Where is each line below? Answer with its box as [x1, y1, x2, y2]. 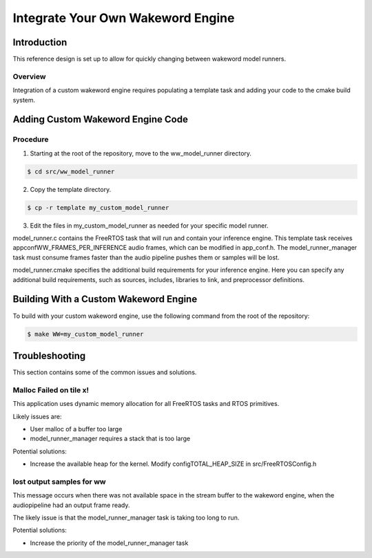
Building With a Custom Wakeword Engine [12, 293, 198, 305]
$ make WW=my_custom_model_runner [27, 330, 144, 338]
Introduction [12, 36, 68, 48]
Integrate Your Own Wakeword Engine [12, 10, 235, 25]
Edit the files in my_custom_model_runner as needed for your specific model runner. [30, 221, 269, 230]
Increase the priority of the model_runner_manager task [30, 539, 189, 547]
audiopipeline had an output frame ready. [12, 501, 130, 509]
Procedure [12, 135, 49, 144]
